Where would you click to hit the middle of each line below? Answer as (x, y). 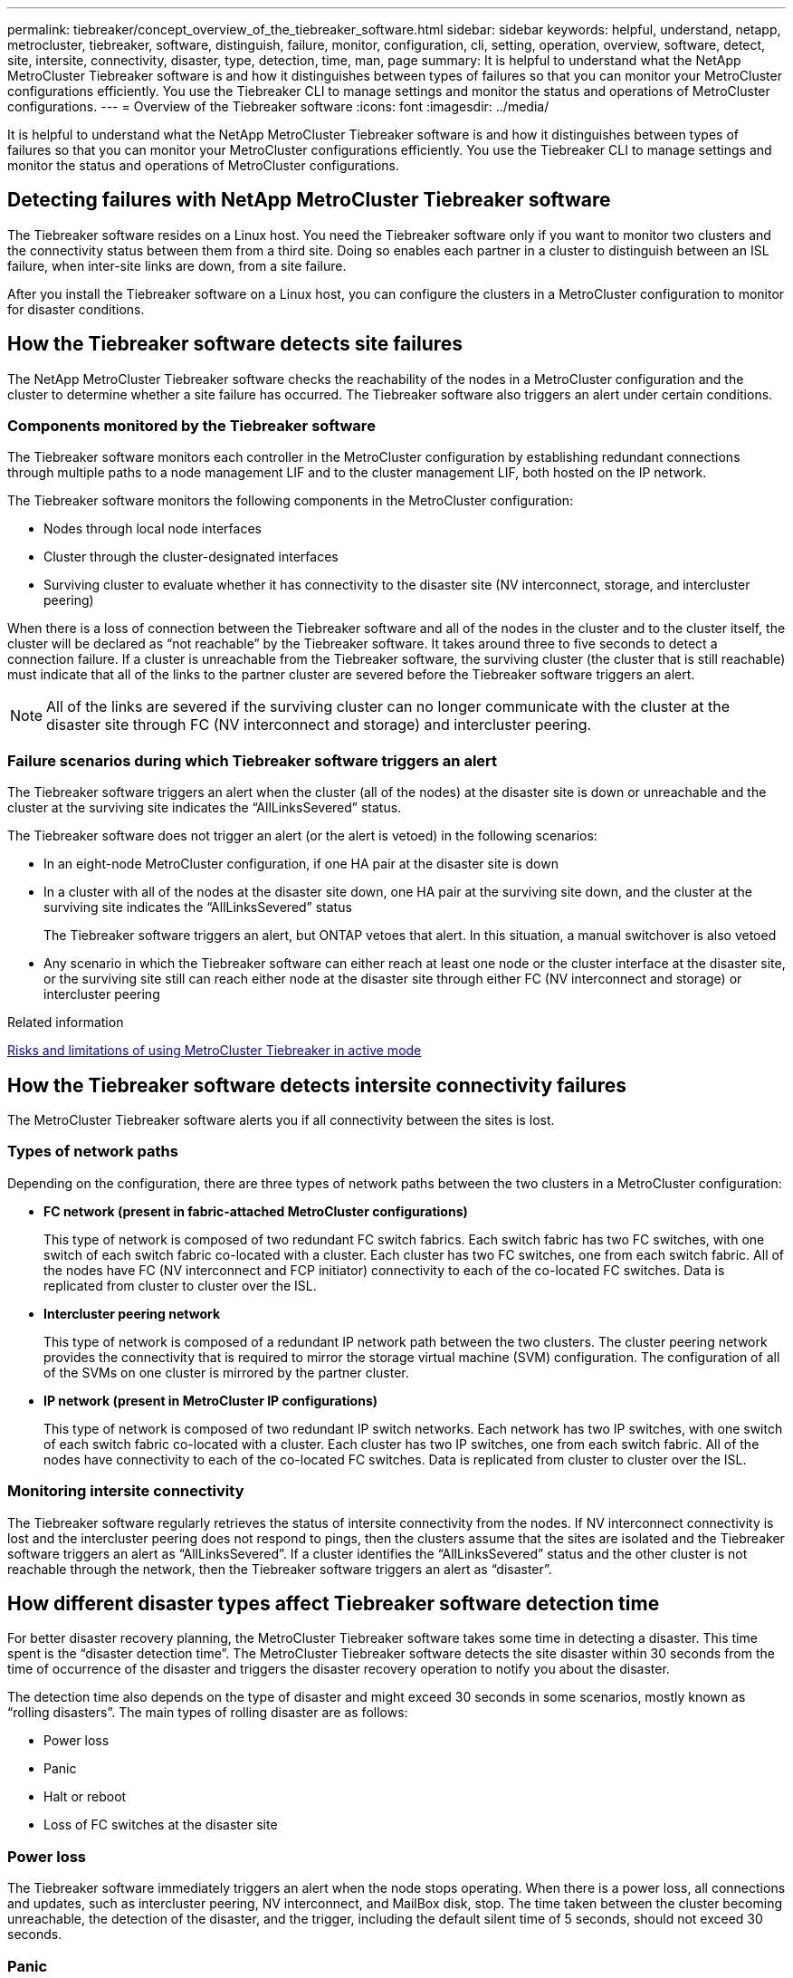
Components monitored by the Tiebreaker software (191, 426)
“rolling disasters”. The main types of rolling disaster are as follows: (208, 1713)
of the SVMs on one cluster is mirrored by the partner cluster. (226, 1372)
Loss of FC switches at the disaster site (161, 1825)
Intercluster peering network (132, 1313)
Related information (66, 1023)
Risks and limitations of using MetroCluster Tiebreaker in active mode (215, 1051)
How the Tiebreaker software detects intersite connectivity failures (317, 1085)
